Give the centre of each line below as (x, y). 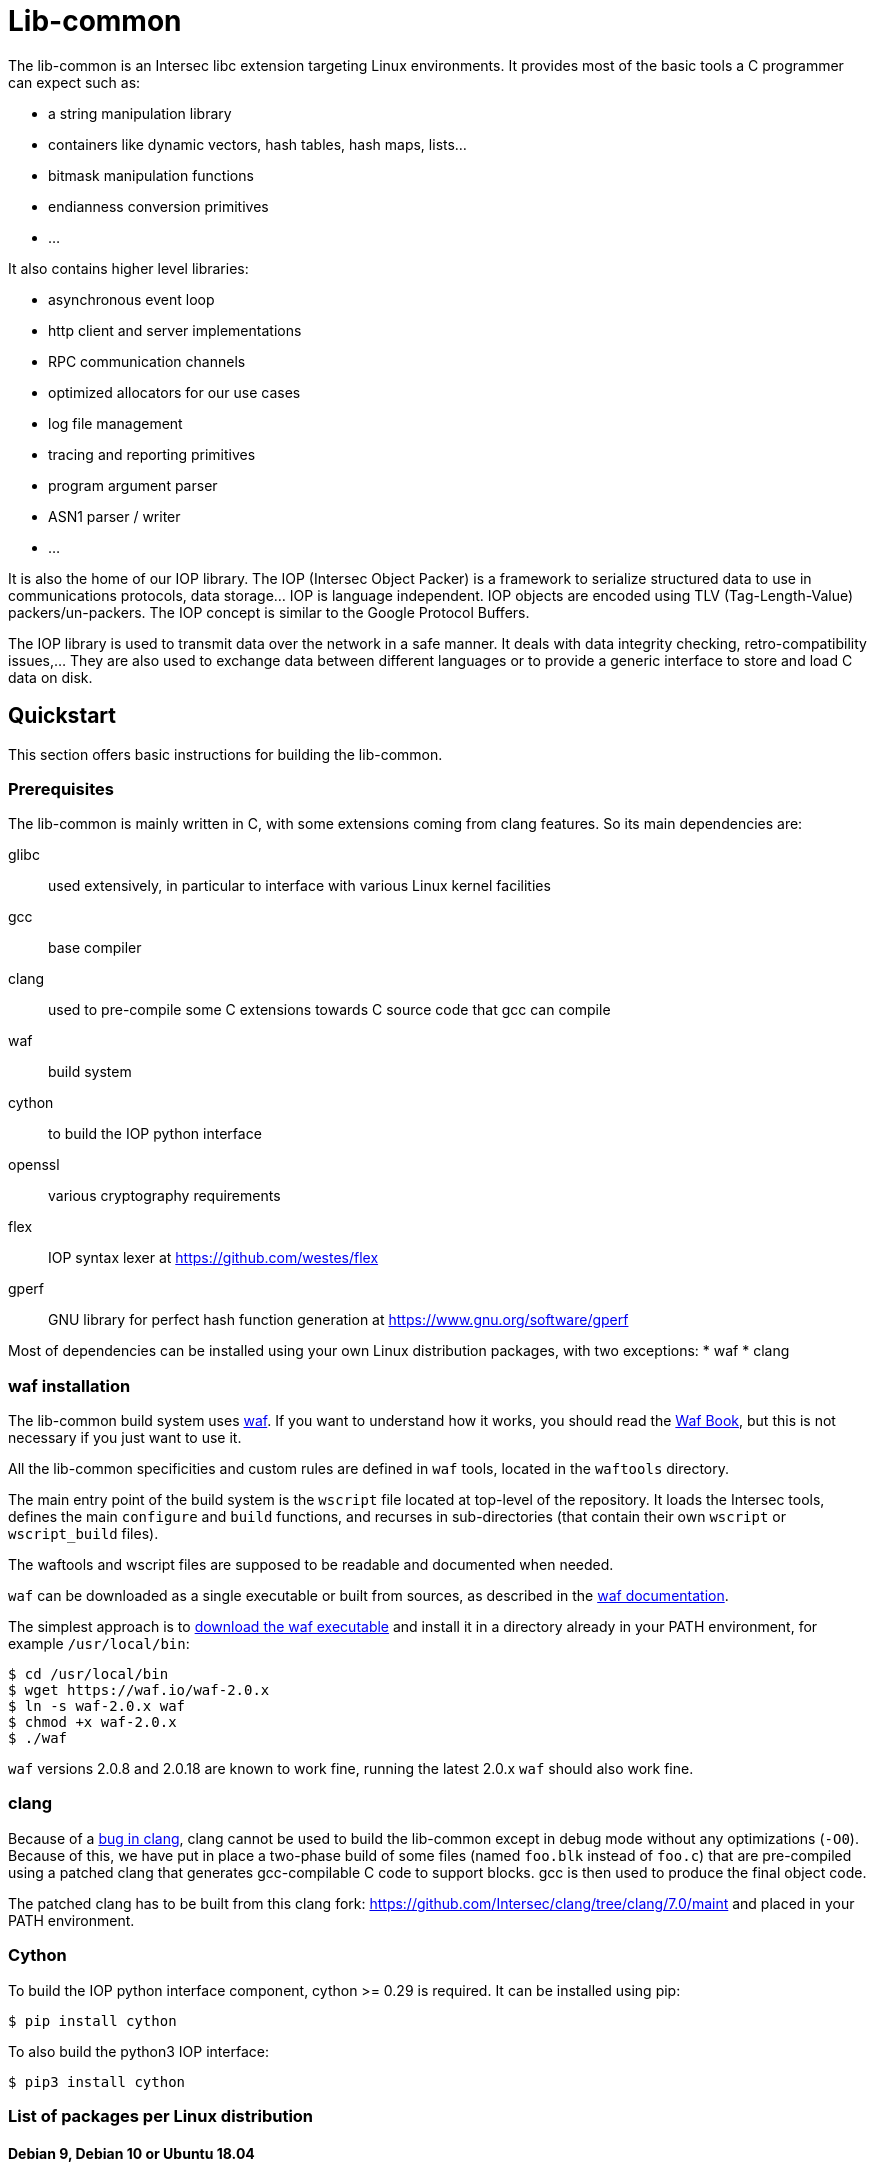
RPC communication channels (147, 361)
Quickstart (62, 716)
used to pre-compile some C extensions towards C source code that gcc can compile (329, 1010)
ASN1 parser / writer (114, 516)
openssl (34, 1165)
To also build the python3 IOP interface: (138, 2051)
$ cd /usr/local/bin (88, 1674)
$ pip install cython (92, 2020)
